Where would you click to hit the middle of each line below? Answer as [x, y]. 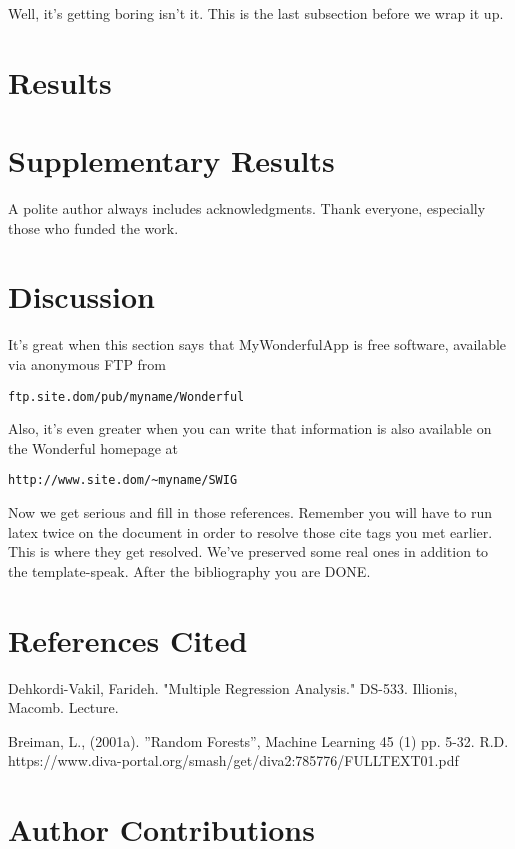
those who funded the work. [93, 227]
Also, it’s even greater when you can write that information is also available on [250, 428]
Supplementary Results [171, 160]
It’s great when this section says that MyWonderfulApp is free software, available [257, 344]
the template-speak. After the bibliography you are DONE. [189, 570]
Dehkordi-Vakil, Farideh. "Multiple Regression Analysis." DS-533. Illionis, [233, 687]
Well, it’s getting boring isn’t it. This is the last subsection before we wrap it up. [256, 13]
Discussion [81, 296]
